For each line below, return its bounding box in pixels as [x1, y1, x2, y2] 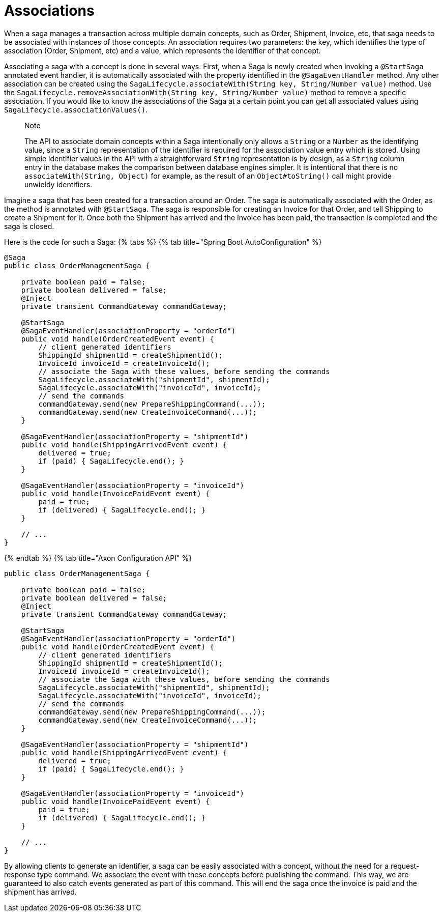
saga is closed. [4, 221, 54, 231]
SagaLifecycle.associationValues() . [4, 105, 148, 114]
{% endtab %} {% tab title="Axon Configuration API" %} [4, 553, 192, 562]
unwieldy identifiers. [24, 180, 93, 189]
